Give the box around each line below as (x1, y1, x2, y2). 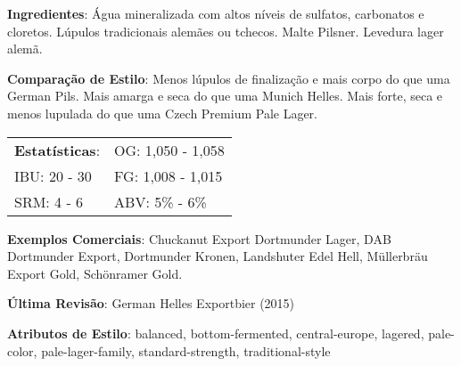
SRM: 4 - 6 (14, 191, 84, 212)
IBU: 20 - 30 (14, 165, 92, 186)
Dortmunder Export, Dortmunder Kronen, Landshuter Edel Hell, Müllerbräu (7, 247, 428, 265)
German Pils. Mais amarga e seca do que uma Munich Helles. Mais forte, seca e (7, 86, 443, 105)
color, (7, 341, 37, 360)
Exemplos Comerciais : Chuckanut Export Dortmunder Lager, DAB (7, 229, 391, 248)
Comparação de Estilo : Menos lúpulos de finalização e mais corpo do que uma (7, 69, 450, 87)
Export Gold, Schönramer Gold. (7, 264, 183, 282)
